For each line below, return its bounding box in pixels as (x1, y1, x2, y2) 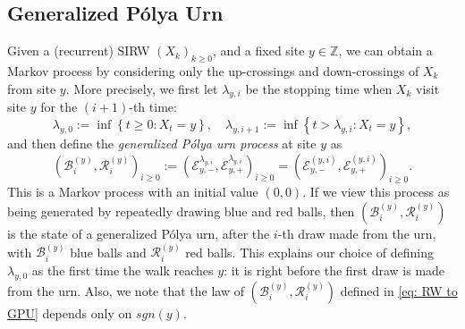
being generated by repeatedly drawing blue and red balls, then (7, 201, 355, 220)
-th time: (129, 97, 177, 116)
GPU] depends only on (7, 303, 132, 322)
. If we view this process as (302, 182, 450, 201)
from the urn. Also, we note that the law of (7, 281, 244, 299)
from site (7, 79, 56, 97)
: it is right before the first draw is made (224, 260, 445, 279)
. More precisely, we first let (65, 79, 218, 97)
